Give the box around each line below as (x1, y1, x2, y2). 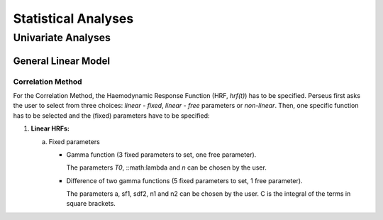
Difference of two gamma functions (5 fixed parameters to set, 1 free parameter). (66, 176, 303, 185)
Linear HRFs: (30, 124, 70, 133)
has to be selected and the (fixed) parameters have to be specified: (13, 111, 210, 120)
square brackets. (66, 199, 116, 208)
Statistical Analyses (13, 11, 134, 26)
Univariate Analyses (13, 31, 111, 44)
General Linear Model (13, 55, 110, 67)
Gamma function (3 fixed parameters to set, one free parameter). (66, 150, 257, 159)
